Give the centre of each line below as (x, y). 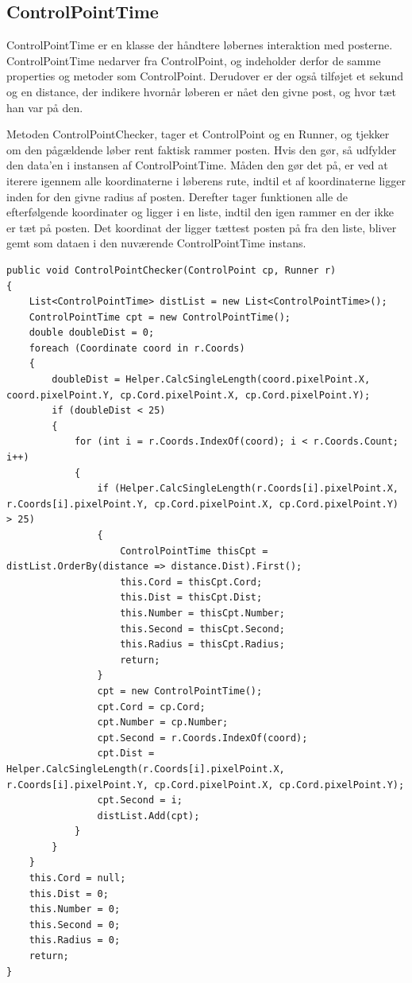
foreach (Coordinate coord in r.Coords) (137, 348)
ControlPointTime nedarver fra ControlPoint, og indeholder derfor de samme (194, 60)
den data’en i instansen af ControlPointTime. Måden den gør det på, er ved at (197, 165)
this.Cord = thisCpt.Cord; (191, 582)
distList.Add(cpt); (148, 816)
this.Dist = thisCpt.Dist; (191, 598)
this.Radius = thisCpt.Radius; (202, 645)
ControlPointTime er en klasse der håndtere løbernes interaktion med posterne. (200, 45)
